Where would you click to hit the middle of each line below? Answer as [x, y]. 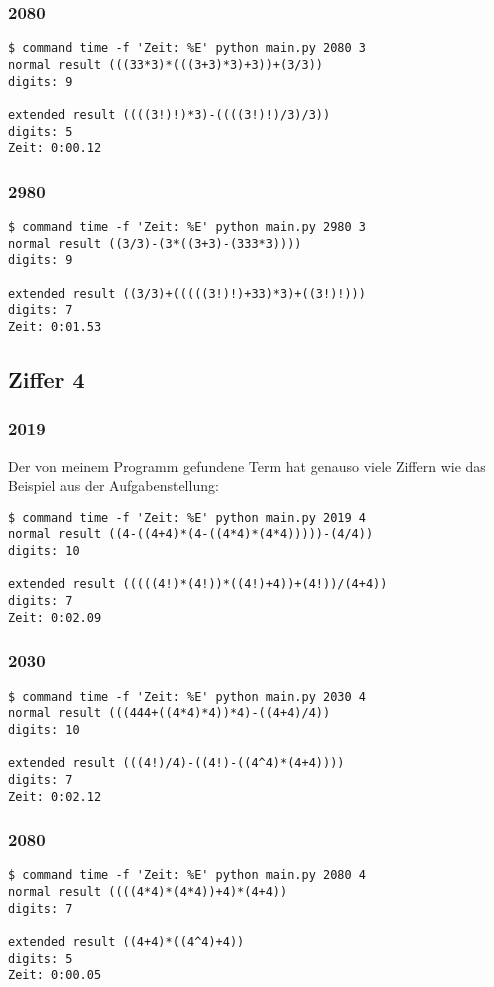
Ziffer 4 [46, 379]
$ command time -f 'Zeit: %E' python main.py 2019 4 [187, 517]
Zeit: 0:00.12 [55, 148]
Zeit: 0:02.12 [55, 796]
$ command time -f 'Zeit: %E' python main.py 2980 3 [187, 227]
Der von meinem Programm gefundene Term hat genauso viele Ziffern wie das [247, 465]
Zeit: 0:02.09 [55, 617]
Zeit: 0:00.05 [55, 975]
